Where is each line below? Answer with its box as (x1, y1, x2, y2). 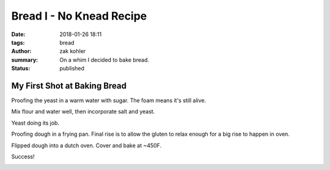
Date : (11, 31, 26, 38)
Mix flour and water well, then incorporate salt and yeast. (11, 108, 155, 116)
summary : (11, 56, 38, 64)
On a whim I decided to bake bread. (59, 56, 150, 64)
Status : (11, 65, 31, 72)
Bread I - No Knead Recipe (11, 9, 147, 23)
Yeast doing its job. (11, 119, 60, 127)
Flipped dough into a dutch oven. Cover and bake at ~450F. (11, 141, 162, 149)
